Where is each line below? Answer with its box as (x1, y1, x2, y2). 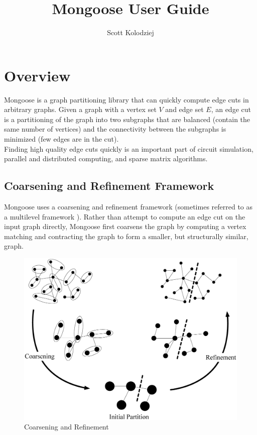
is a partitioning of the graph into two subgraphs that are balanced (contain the (4, 114, 250, 124)
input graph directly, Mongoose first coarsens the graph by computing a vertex (4, 221, 246, 232)
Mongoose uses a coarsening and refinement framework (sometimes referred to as (4, 201, 253, 212)
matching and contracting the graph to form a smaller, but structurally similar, (4, 231, 248, 241)
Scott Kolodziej (107, 27, 154, 38)
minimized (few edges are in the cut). (4, 134, 119, 144)
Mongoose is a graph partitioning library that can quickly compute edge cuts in (4, 94, 249, 104)
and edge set (165, 104, 204, 115)
